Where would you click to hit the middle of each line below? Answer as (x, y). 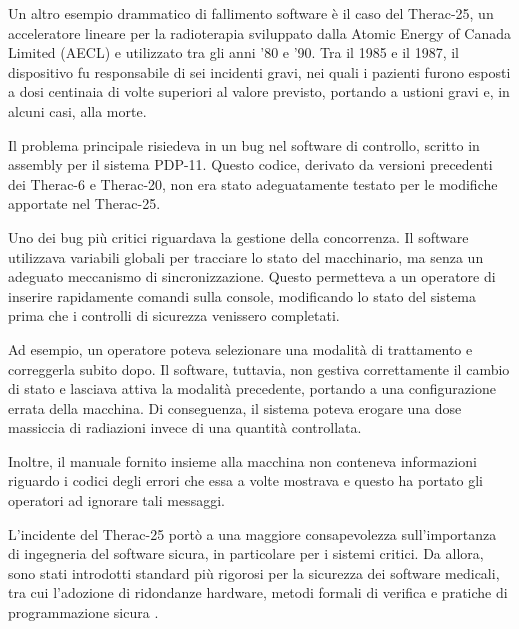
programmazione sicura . (83, 612)
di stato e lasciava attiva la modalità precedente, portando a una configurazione (252, 388)
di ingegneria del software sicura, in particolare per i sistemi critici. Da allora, (246, 553)
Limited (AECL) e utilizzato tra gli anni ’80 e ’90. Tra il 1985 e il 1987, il (233, 52)
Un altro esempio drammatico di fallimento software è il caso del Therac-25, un (251, 13)
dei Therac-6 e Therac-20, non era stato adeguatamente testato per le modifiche (253, 183)
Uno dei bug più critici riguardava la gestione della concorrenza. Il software (238, 236)
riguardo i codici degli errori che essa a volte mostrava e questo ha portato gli (245, 480)
